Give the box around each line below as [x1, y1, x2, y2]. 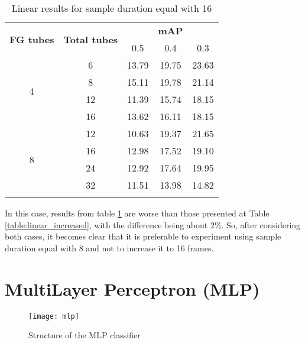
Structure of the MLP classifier [28, 329, 141, 341]
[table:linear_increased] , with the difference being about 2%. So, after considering [5, 218, 301, 231]
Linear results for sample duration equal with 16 [11, 1, 212, 15]
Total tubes [63, 32, 118, 46]
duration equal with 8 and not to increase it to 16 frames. [5, 241, 214, 254]
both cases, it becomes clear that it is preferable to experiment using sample [5, 230, 281, 242]
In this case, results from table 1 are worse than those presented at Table [5, 207, 270, 219]
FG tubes [9, 32, 54, 46]
